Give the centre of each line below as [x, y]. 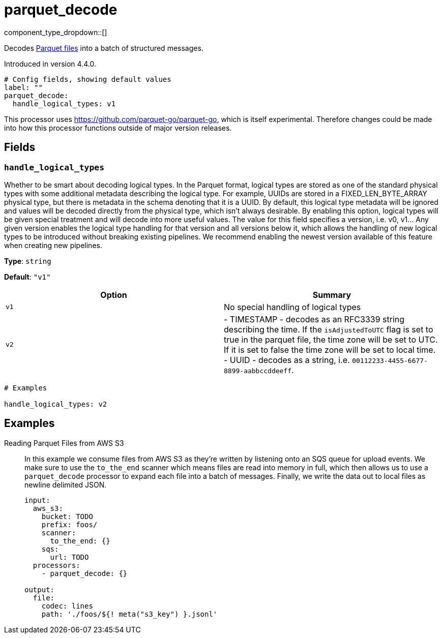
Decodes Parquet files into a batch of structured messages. [104, 48]
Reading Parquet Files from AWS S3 [64, 443]
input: [37, 500]
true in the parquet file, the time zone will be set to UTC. [331, 339]
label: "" [23, 87]
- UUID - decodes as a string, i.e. [287, 360]
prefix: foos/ [69, 524]
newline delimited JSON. [66, 484]
